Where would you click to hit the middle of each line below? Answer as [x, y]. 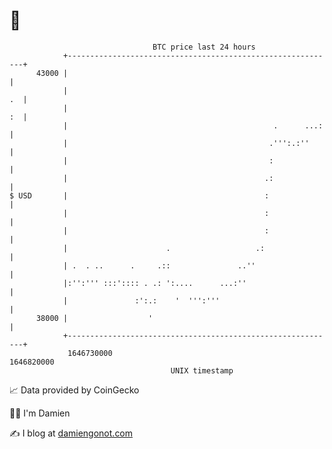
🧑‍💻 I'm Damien [40, 413]
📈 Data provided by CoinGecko [74, 390]
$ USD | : [139, 195]
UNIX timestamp [202, 370]
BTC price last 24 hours [204, 47]
